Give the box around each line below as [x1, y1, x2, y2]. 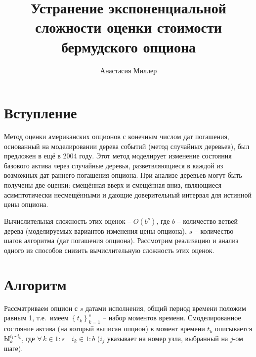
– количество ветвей [177, 215, 238, 226]
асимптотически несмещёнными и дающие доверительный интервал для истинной [4, 189, 252, 200]
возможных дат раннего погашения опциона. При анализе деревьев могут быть [4, 170, 242, 180]
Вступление [4, 102, 77, 123]
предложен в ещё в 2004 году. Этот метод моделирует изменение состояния [4, 151, 232, 161]
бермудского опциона [61, 36, 196, 56]
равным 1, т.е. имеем [4, 312, 69, 323]
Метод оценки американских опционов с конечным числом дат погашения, [4, 131, 229, 142]
